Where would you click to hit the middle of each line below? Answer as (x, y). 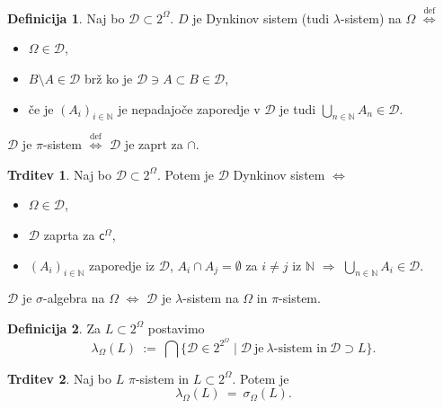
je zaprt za (154, 144)
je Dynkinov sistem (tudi (261, 18)
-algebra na (74, 298)
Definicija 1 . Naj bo (66, 18)
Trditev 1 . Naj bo (60, 174)
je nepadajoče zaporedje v (189, 108)
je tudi (298, 108)
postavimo (176, 328)
